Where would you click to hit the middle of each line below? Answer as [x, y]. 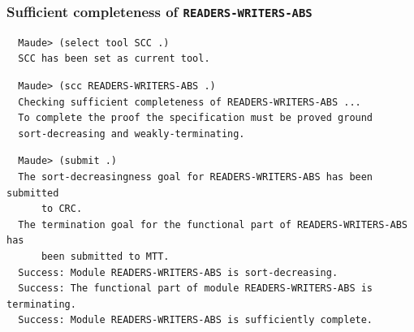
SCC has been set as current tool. [114, 59]
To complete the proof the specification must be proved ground [196, 118]
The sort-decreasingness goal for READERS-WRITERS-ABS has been [196, 177]
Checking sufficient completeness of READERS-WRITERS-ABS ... [190, 102]
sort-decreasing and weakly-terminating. [132, 134]
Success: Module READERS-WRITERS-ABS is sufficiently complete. [196, 320]
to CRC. [62, 209]
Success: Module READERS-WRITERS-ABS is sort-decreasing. [178, 272]
